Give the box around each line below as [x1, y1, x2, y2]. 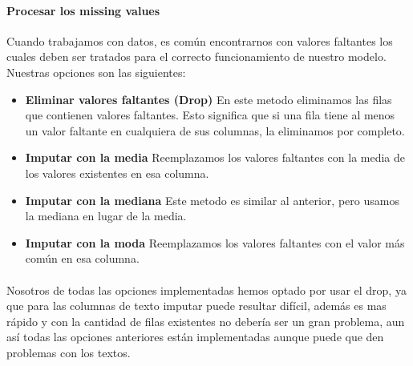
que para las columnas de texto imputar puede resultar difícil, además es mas [6, 297, 387, 314]
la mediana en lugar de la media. [25, 207, 187, 224]
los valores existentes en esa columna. [25, 164, 209, 181]
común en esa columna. [25, 250, 140, 267]
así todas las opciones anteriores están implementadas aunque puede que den [6, 328, 384, 345]
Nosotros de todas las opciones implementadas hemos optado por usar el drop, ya [6, 281, 407, 298]
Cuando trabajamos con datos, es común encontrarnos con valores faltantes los [6, 32, 393, 49]
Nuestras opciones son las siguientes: [6, 63, 186, 80]
